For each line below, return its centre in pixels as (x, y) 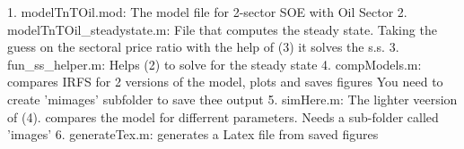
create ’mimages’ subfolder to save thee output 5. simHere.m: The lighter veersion (232, 99)
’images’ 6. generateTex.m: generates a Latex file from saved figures (193, 134)
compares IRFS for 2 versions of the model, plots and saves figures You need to (225, 82)
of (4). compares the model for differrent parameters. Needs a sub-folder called (223, 116)
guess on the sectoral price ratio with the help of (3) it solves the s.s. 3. (203, 47)
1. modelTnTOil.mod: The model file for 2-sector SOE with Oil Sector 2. (207, 12)
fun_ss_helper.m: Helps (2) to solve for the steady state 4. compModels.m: (214, 64)
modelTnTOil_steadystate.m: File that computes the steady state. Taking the (222, 29)
